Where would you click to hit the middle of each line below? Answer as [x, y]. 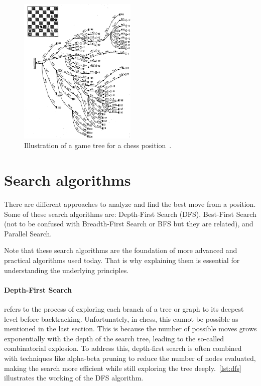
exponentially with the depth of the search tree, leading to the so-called [114, 338]
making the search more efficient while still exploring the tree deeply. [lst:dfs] [123, 368]
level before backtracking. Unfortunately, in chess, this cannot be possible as [121, 318]
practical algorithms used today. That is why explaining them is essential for [122, 260]
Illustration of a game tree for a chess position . [98, 145]
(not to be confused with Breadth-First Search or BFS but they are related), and [129, 224]
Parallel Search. [28, 233]
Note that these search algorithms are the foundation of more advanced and [121, 250]
